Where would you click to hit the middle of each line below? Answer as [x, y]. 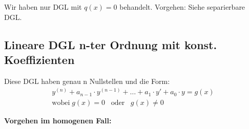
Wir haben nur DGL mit [43, 7]
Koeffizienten [39, 59]
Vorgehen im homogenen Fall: [58, 121]
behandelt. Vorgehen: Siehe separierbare [182, 7]
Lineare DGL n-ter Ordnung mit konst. [111, 44]
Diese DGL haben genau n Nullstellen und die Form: [87, 81]
